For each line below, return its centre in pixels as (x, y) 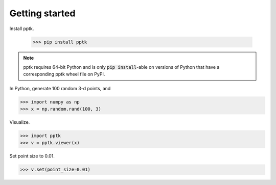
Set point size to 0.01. (32, 156)
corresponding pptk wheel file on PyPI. (64, 74)
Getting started (42, 13)
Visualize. (20, 122)
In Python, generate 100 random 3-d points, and (60, 88)
